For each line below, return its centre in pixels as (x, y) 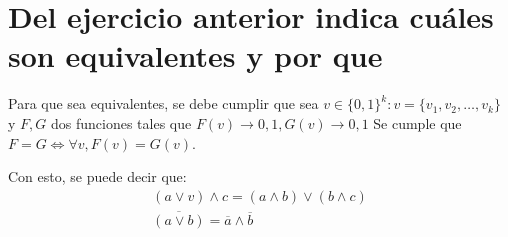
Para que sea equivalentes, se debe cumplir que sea (163, 103)
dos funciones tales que (121, 122)
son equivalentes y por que (195, 55)
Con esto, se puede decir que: (97, 176)
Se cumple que (417, 122)
